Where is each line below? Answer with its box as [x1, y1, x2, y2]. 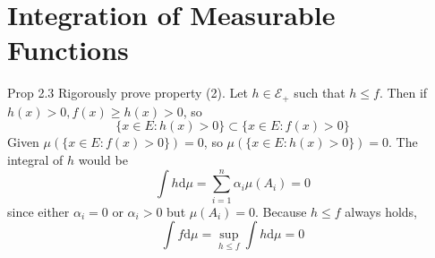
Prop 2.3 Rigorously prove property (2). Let [7, 83, 248, 102]
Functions [7, 31, 129, 68]
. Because [255, 202, 307, 220]
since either [7, 202, 70, 220]
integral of [7, 150, 64, 168]
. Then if [379, 83, 428, 102]
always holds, [345, 202, 418, 220]
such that [294, 83, 345, 102]
